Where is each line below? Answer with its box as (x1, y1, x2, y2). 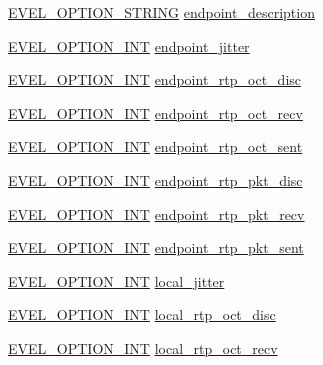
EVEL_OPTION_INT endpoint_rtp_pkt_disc (8, 169, 303, 190)
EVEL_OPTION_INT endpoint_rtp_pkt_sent (8, 237, 304, 258)
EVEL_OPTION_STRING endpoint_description (8, 2, 315, 22)
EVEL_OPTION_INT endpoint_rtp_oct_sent (8, 136, 303, 157)
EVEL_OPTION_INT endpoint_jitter (8, 35, 250, 56)
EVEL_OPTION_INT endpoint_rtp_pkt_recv (8, 203, 305, 224)
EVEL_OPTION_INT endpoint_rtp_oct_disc (8, 69, 302, 90)
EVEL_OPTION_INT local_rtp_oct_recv (8, 337, 278, 358)
